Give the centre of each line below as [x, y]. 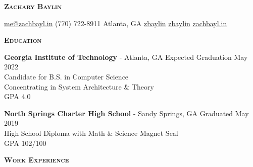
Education [23, 40]
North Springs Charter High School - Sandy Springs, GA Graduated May [126, 113]
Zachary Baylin [33, 6]
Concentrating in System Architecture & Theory [79, 86]
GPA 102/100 [25, 143]
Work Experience [37, 160]
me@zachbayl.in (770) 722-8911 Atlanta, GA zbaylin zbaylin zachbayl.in [116, 23]
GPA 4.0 [17, 96]
